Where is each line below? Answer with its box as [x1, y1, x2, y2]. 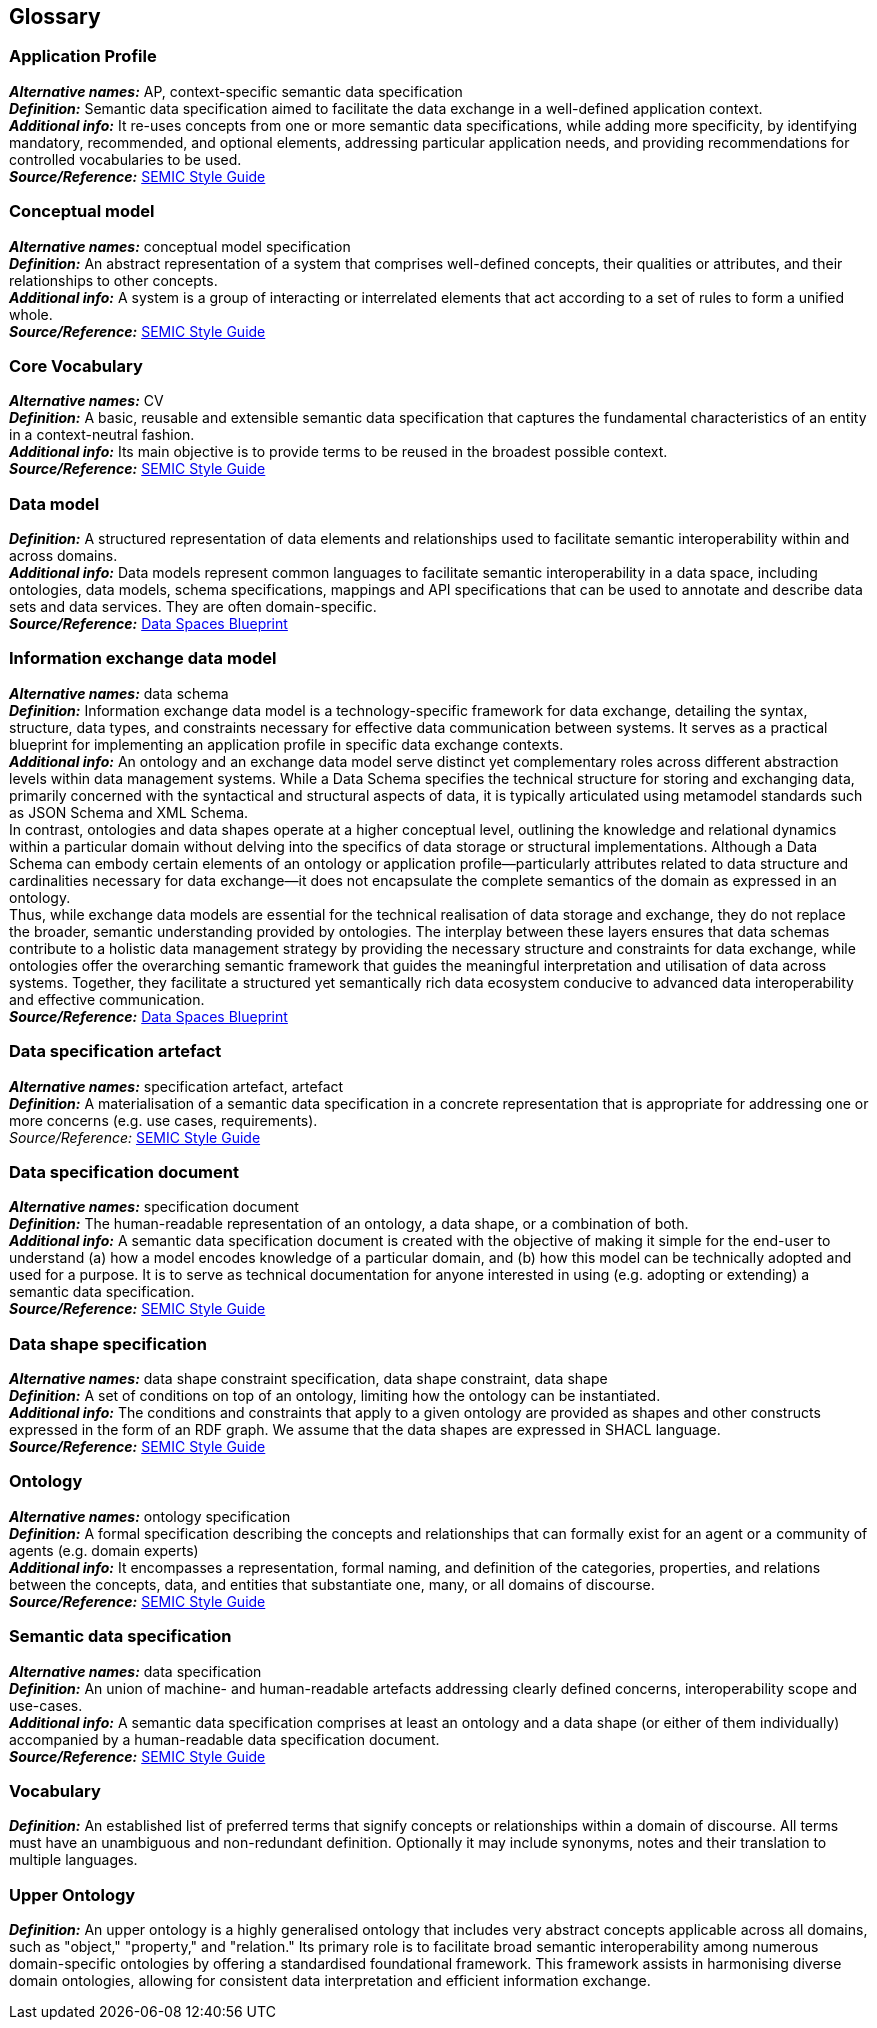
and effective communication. [9, 990, 205, 1008]
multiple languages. [9, 1851, 138, 1869]
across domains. [9, 547, 118, 565]
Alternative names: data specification [9, 1662, 262, 1680]
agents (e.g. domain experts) [9, 1541, 199, 1559]
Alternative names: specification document [9, 1198, 299, 1216]
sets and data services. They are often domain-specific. [9, 598, 377, 616]
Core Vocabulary [9, 355, 143, 376]
